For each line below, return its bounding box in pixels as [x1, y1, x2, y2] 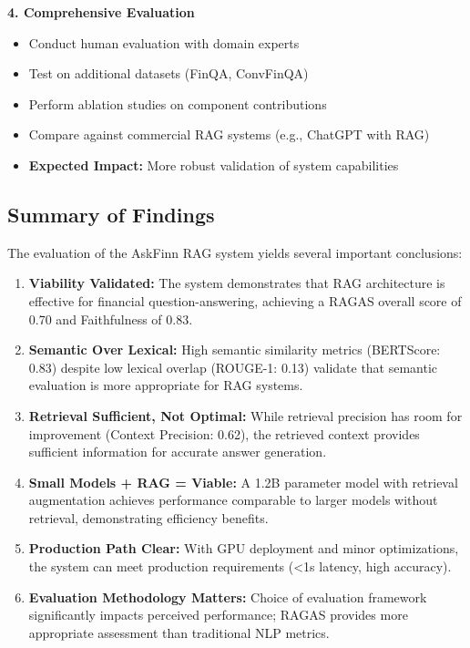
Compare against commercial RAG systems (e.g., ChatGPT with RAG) [28, 125, 430, 144]
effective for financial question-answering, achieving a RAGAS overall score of [28, 291, 462, 310]
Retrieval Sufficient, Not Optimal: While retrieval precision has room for [28, 406, 463, 425]
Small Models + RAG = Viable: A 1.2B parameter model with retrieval [28, 472, 458, 491]
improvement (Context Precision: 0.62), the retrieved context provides [28, 424, 420, 443]
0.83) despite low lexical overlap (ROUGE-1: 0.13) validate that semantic [28, 357, 438, 376]
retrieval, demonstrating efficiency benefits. [28, 508, 269, 527]
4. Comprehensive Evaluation [7, 3, 195, 21]
